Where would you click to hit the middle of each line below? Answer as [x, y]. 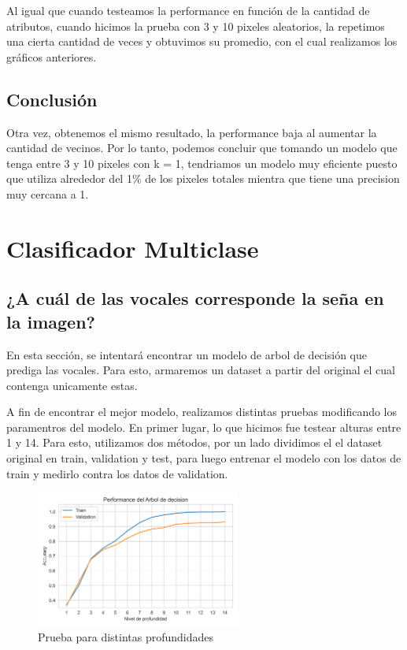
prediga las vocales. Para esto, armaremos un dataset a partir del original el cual [201, 370]
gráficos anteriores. [52, 56]
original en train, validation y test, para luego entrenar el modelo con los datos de [204, 458]
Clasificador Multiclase [133, 248]
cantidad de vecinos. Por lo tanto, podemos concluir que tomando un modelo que [202, 148]
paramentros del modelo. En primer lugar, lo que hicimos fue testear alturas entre [204, 427]
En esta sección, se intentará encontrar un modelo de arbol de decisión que [187, 354]
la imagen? [51, 321]
